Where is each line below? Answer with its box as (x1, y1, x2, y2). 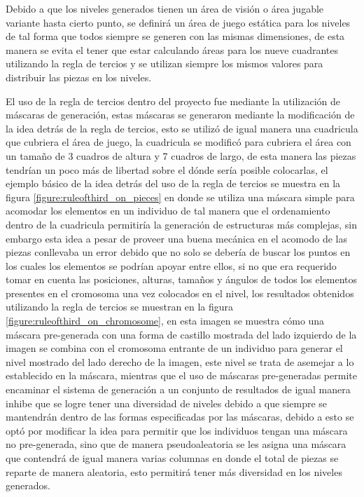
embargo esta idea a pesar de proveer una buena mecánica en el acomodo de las (6, 231, 347, 245)
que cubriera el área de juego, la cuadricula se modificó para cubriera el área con (6, 135, 351, 149)
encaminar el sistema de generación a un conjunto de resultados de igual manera (6, 382, 351, 397)
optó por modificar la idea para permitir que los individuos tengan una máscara (6, 423, 348, 437)
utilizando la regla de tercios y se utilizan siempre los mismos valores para (6, 56, 323, 71)
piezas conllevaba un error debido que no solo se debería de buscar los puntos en (6, 245, 351, 259)
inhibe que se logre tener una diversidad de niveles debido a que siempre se (6, 395, 328, 410)
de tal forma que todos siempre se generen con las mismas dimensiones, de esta (6, 29, 345, 43)
